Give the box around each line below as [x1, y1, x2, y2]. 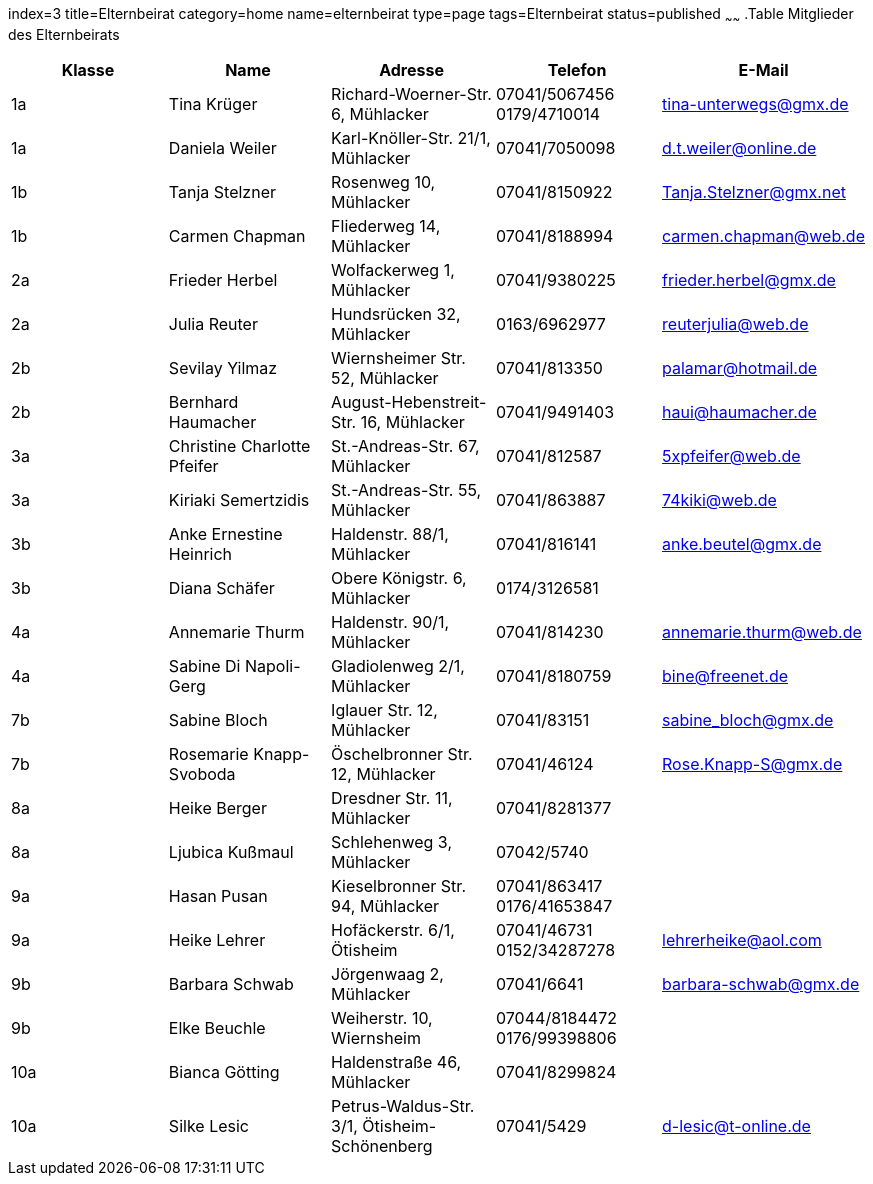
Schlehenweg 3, [331, 831, 452, 852]
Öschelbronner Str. [331, 743, 473, 764]
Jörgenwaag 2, [331, 963, 444, 984]
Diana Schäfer [168, 577, 275, 598]
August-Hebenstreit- [331, 391, 487, 412]
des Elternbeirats [8, 25, 120, 43]
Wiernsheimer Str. [331, 347, 466, 368]
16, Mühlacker [360, 411, 465, 432]
